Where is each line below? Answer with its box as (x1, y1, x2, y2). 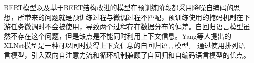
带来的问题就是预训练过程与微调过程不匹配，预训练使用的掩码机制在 (24, 12, 243, 22)
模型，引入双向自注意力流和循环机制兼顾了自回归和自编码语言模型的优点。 (10, 49, 250, 60)
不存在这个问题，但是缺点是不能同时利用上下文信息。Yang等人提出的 (10, 31, 232, 41)
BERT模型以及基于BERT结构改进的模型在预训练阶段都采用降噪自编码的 (4, 2, 233, 12)
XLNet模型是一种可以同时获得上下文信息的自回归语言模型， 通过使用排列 (4, 40, 239, 50)
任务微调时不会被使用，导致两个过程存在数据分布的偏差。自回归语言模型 (10, 21, 243, 31)
